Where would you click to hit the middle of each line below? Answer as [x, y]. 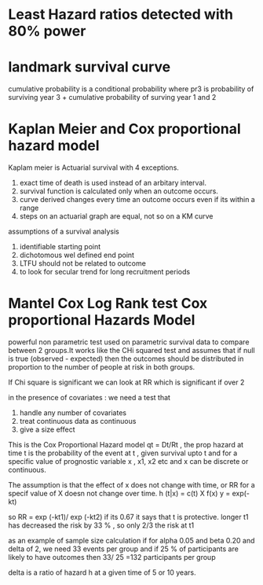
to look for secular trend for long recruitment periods [105, 272]
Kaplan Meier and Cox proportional [124, 129]
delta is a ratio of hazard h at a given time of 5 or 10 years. [102, 572]
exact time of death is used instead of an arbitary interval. [113, 183]
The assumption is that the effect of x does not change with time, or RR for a [131, 485]
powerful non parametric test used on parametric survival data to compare [129, 342]
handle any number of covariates [73, 413]
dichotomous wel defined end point [77, 255]
